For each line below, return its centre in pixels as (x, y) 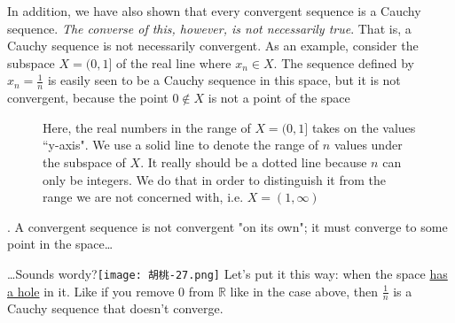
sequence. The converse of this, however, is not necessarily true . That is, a (209, 28)
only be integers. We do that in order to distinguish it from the (214, 179)
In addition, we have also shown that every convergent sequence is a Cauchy (214, 11)
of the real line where (173, 62)
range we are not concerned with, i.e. (143, 197)
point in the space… (60, 244)
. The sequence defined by (344, 62)
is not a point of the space (279, 98)
